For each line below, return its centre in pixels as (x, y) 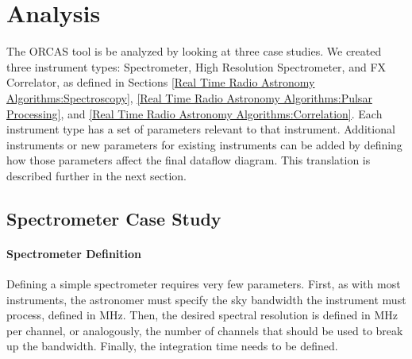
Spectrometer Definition (74, 253)
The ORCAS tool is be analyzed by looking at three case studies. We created (194, 51)
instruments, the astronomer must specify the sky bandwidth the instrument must (206, 299)
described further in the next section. (97, 175)
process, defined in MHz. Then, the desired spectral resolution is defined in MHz (202, 315)
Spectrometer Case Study (114, 218)
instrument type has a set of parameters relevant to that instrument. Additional (201, 129)
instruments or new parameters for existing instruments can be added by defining (204, 144)
